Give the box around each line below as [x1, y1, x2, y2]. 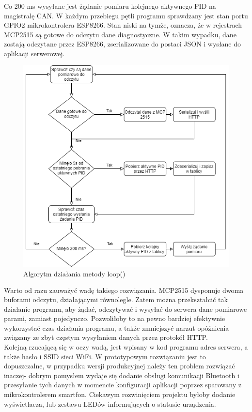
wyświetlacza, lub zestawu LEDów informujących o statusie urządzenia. [4, 398, 216, 409]
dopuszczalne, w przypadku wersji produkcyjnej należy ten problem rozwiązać [4, 361, 235, 371]
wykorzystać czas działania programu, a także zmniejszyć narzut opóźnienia [4, 322, 229, 333]
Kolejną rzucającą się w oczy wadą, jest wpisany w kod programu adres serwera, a [4, 342, 248, 352]
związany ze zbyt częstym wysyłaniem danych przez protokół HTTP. [4, 332, 208, 342]
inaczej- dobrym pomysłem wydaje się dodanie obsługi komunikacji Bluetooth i [4, 370, 239, 380]
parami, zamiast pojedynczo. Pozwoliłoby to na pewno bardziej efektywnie [4, 313, 225, 323]
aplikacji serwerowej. [4, 48, 65, 58]
